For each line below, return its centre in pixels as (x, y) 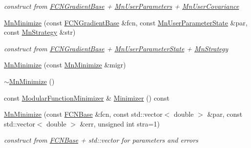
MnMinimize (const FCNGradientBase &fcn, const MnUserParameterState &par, (126, 22)
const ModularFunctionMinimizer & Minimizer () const (87, 97)
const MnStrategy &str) (40, 32)
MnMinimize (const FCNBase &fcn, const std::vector (83, 114)
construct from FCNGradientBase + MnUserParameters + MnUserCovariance (122, 6)
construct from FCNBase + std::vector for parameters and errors (101, 140)
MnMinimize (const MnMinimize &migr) (65, 65)
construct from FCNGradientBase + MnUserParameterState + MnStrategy (116, 48)
